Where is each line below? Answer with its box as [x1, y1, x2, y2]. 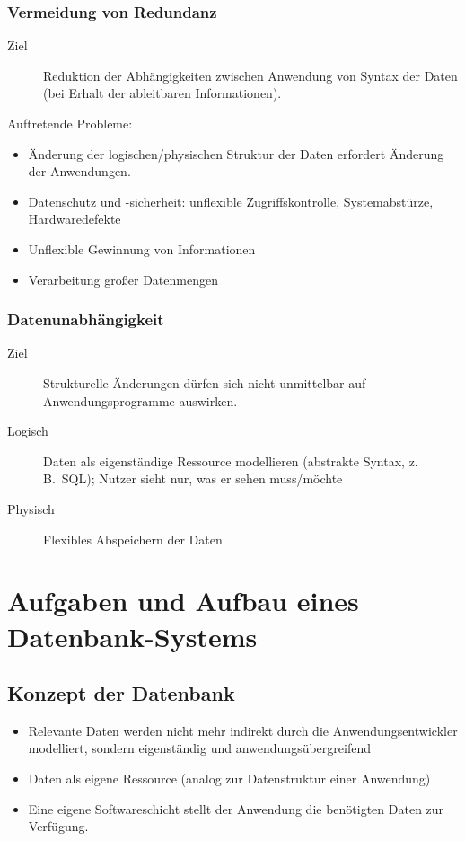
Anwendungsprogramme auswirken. [43, 391, 238, 410]
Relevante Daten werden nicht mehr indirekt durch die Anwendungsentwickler [28, 721, 458, 739]
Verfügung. [28, 817, 89, 836]
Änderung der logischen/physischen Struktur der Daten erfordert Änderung [28, 144, 444, 163]
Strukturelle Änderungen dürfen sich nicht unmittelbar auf [43, 373, 366, 392]
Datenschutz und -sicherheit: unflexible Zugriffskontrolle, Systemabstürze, [28, 191, 434, 210]
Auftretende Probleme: [7, 114, 133, 132]
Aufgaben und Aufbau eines [7, 582, 359, 619]
